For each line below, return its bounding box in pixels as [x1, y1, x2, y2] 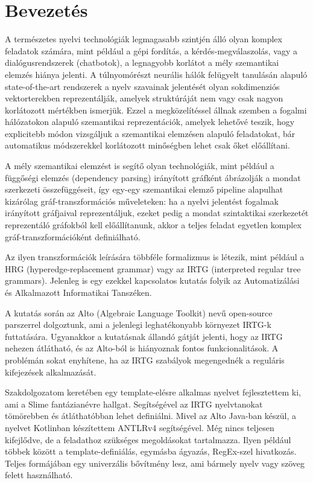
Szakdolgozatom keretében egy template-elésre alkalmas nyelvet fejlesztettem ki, [5, 386, 302, 398]
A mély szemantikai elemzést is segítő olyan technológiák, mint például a [5, 159, 274, 172]
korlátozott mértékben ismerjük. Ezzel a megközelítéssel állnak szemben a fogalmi [5, 103, 307, 116]
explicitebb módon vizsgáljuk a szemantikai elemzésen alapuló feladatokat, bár [5, 127, 296, 139]
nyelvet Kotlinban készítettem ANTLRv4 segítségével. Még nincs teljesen [5, 421, 274, 433]
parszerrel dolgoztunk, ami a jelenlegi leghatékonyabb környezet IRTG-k [5, 318, 271, 331]
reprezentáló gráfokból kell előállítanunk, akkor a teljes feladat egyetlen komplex [5, 219, 302, 231]
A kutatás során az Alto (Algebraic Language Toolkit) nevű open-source [5, 306, 273, 319]
